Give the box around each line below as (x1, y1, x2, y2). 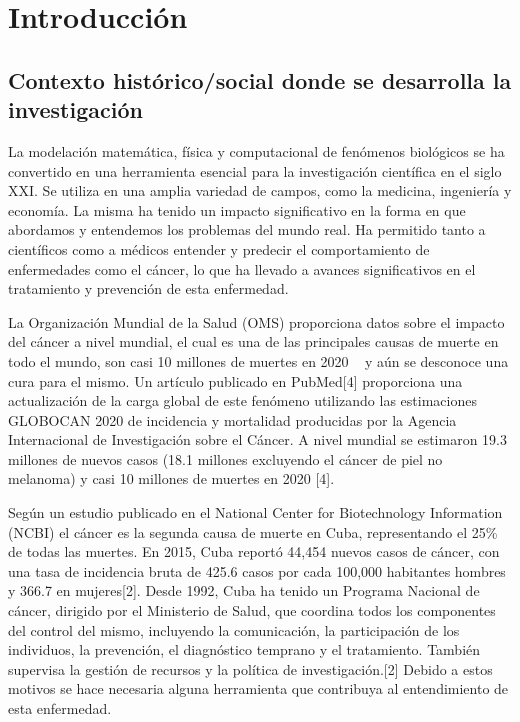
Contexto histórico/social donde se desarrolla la (8, 64, 512, 95)
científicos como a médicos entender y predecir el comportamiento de (8, 238, 430, 259)
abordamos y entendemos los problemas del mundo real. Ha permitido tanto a (8, 219, 486, 240)
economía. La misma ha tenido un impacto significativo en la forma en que (8, 199, 466, 220)
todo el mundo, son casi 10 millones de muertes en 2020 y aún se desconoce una (8, 350, 509, 371)
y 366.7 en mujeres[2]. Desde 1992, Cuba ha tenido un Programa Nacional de (8, 580, 480, 601)
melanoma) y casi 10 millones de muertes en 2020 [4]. (8, 468, 335, 489)
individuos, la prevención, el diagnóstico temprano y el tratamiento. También (8, 639, 481, 660)
